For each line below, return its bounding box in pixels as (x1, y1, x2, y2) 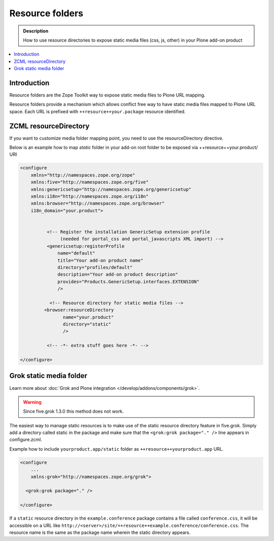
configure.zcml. (9, 436, 43, 443)
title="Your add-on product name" (57, 257, 144, 263)
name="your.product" (62, 314, 114, 320)
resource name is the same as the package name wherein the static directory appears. (9, 529, 191, 535)
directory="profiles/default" (57, 264, 133, 270)
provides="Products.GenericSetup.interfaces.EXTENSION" (57, 279, 200, 284)
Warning (23, 399, 42, 405)
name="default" (57, 250, 95, 256)
